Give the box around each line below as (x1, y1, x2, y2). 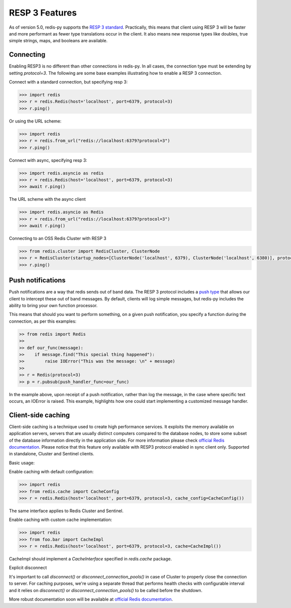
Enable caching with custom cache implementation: (9, 517, 113, 522)
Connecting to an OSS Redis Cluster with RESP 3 (9, 236, 107, 242)
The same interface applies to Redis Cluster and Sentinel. (9, 508, 124, 514)
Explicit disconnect (9, 565, 47, 571)
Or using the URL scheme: (9, 118, 62, 124)
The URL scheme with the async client (9, 196, 86, 202)
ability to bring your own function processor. (9, 303, 98, 309)
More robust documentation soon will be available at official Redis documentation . (9, 596, 173, 602)
